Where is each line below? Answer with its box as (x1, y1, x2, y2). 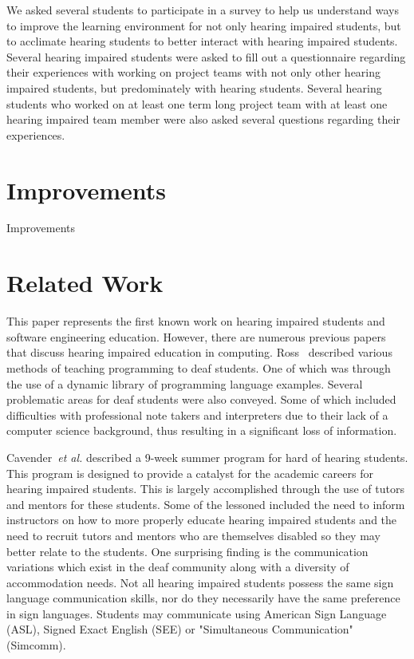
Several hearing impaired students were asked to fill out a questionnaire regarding (6, 48, 406, 65)
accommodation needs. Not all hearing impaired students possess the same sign (6, 574, 394, 590)
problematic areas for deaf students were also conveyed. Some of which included (6, 391, 396, 408)
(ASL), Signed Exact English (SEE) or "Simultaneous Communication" (6, 621, 353, 637)
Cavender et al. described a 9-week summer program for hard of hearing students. (6, 448, 408, 465)
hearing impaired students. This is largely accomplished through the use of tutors (6, 480, 404, 497)
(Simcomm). (6, 637, 66, 653)
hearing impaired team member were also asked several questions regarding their (6, 111, 400, 128)
